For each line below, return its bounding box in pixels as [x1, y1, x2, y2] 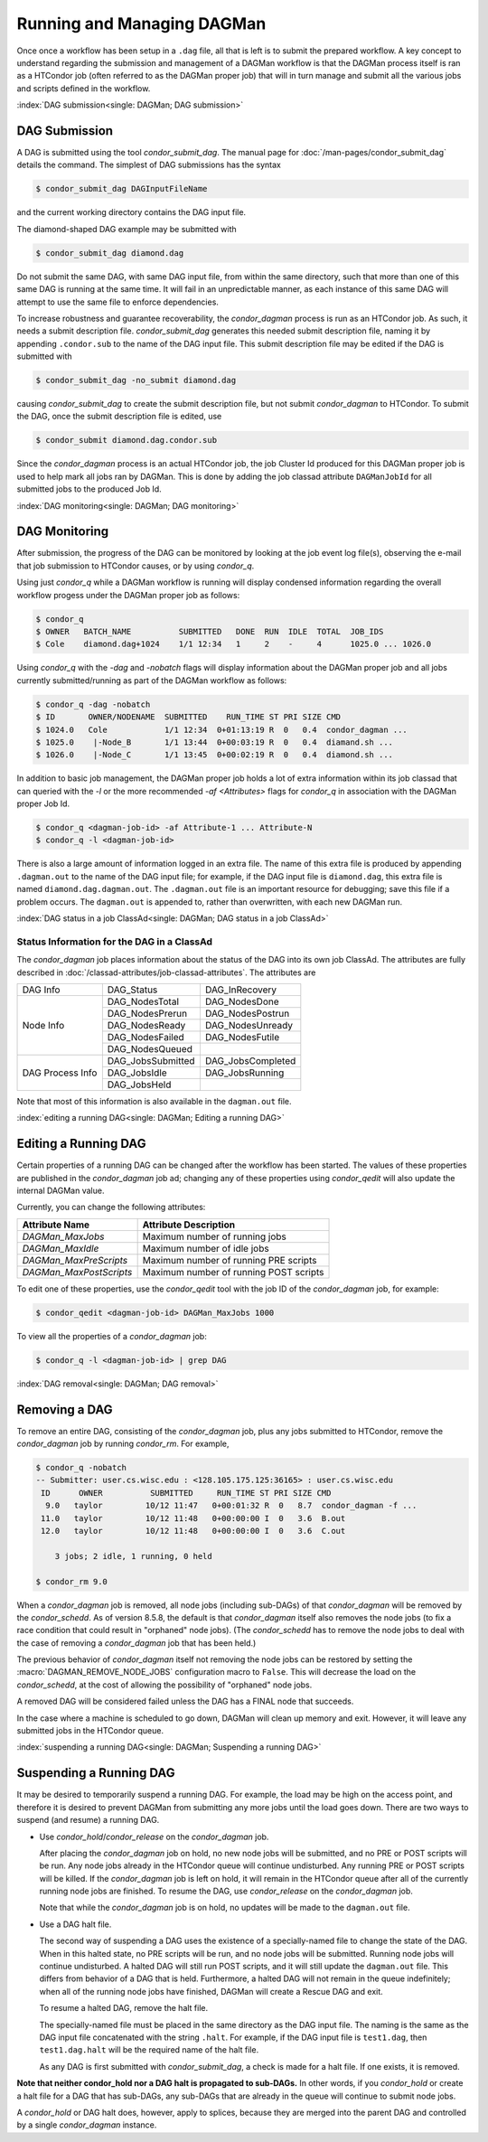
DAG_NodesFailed [107, 1030, 184, 1043]
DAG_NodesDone [204, 995, 279, 1008]
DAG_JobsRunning [204, 1066, 285, 1079]
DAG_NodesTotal [107, 995, 180, 1008]
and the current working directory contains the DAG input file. [16, 207, 247, 218]
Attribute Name [22, 1218, 90, 1231]
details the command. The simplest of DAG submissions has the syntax [16, 159, 282, 171]
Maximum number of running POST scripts [142, 1265, 324, 1278]
